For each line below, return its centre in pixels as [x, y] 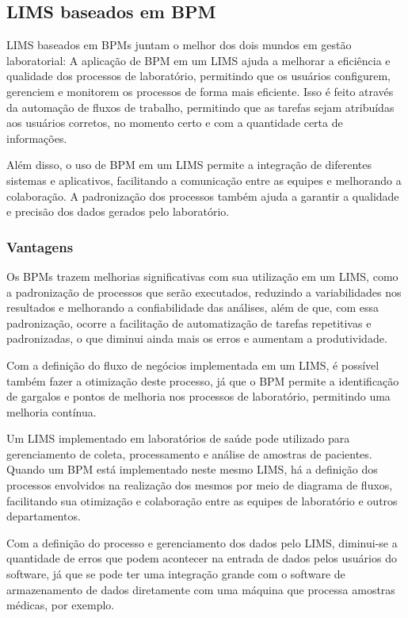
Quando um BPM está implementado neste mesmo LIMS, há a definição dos [192, 469]
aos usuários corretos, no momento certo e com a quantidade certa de [175, 123]
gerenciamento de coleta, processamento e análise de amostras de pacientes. [189, 453]
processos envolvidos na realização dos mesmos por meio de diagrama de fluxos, [200, 485]
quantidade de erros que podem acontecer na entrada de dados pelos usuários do [202, 558]
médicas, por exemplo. [61, 605]
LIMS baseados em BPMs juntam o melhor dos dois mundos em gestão [179, 45]
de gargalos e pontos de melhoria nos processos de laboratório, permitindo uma [198, 396]
